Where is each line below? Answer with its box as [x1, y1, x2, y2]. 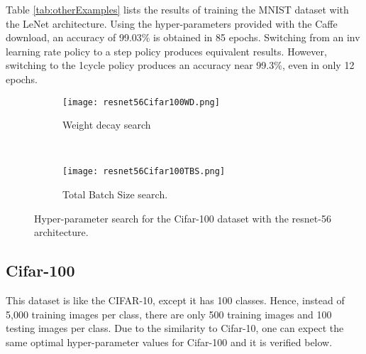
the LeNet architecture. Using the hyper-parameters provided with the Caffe [6, 16, 338, 31]
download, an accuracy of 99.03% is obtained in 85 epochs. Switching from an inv [6, 30, 360, 45]
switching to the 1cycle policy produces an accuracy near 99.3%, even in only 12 [6, 58, 355, 73]
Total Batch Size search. [62, 187, 168, 202]
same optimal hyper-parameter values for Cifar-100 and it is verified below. [6, 334, 333, 349]
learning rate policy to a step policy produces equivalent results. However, [6, 43, 327, 58]
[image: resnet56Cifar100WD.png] [62, 97, 220, 107]
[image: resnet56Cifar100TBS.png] [62, 166, 226, 177]
